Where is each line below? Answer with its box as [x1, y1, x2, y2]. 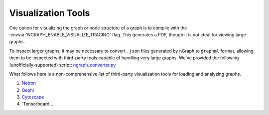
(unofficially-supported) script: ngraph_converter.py [9, 62, 116, 68]
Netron [21, 80, 36, 86]
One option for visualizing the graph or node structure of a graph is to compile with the [9, 25, 187, 31]
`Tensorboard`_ [21, 101, 53, 107]
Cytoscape [21, 94, 44, 100]
